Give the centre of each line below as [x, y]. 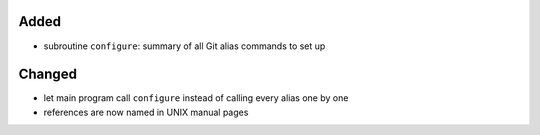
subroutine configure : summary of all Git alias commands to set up [184, 46]
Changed [47, 74]
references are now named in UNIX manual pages [146, 112]
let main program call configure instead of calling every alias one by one [196, 98]
